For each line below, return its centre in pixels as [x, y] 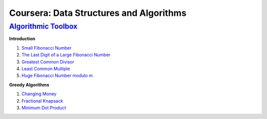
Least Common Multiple [46, 68]
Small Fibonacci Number [46, 48]
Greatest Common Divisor [48, 61]
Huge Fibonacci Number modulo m [57, 76]
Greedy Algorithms [29, 85]
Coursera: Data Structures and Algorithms [98, 13]
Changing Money [39, 94]
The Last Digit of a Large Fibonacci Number [66, 55]
